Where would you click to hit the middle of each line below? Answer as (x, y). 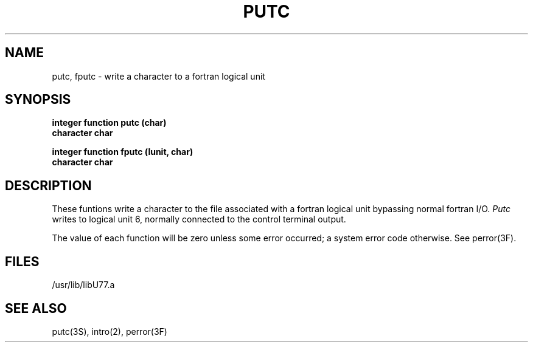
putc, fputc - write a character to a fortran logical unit (159, 76)
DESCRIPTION (48, 185)
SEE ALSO (36, 308)
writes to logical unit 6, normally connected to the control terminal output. (199, 219)
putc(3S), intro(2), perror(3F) (110, 331)
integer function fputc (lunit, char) (123, 152)
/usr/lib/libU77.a (83, 285)
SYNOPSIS (38, 100)
